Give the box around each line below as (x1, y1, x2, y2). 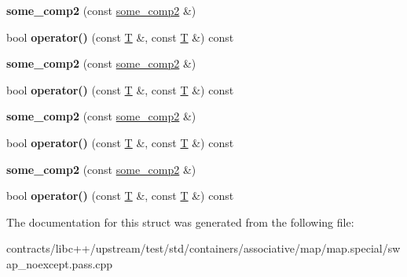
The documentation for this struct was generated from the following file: (6, 213, 354, 230)
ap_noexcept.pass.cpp (6, 255, 113, 271)
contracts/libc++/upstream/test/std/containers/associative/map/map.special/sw (6, 240, 401, 257)
